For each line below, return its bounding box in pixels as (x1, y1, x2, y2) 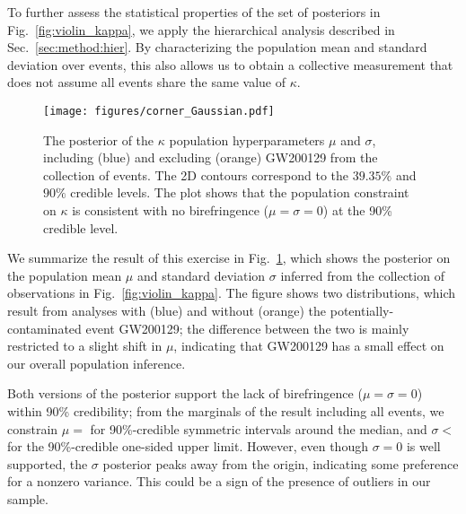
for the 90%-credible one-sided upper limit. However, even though (7, 437, 368, 456)
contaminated (7, 318, 82, 337)
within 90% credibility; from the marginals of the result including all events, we (7, 401, 444, 420)
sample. (7, 489, 48, 508)
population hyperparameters (169, 130, 325, 149)
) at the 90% (322, 201, 392, 219)
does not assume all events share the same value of (7, 73, 286, 91)
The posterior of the (43, 130, 154, 149)
